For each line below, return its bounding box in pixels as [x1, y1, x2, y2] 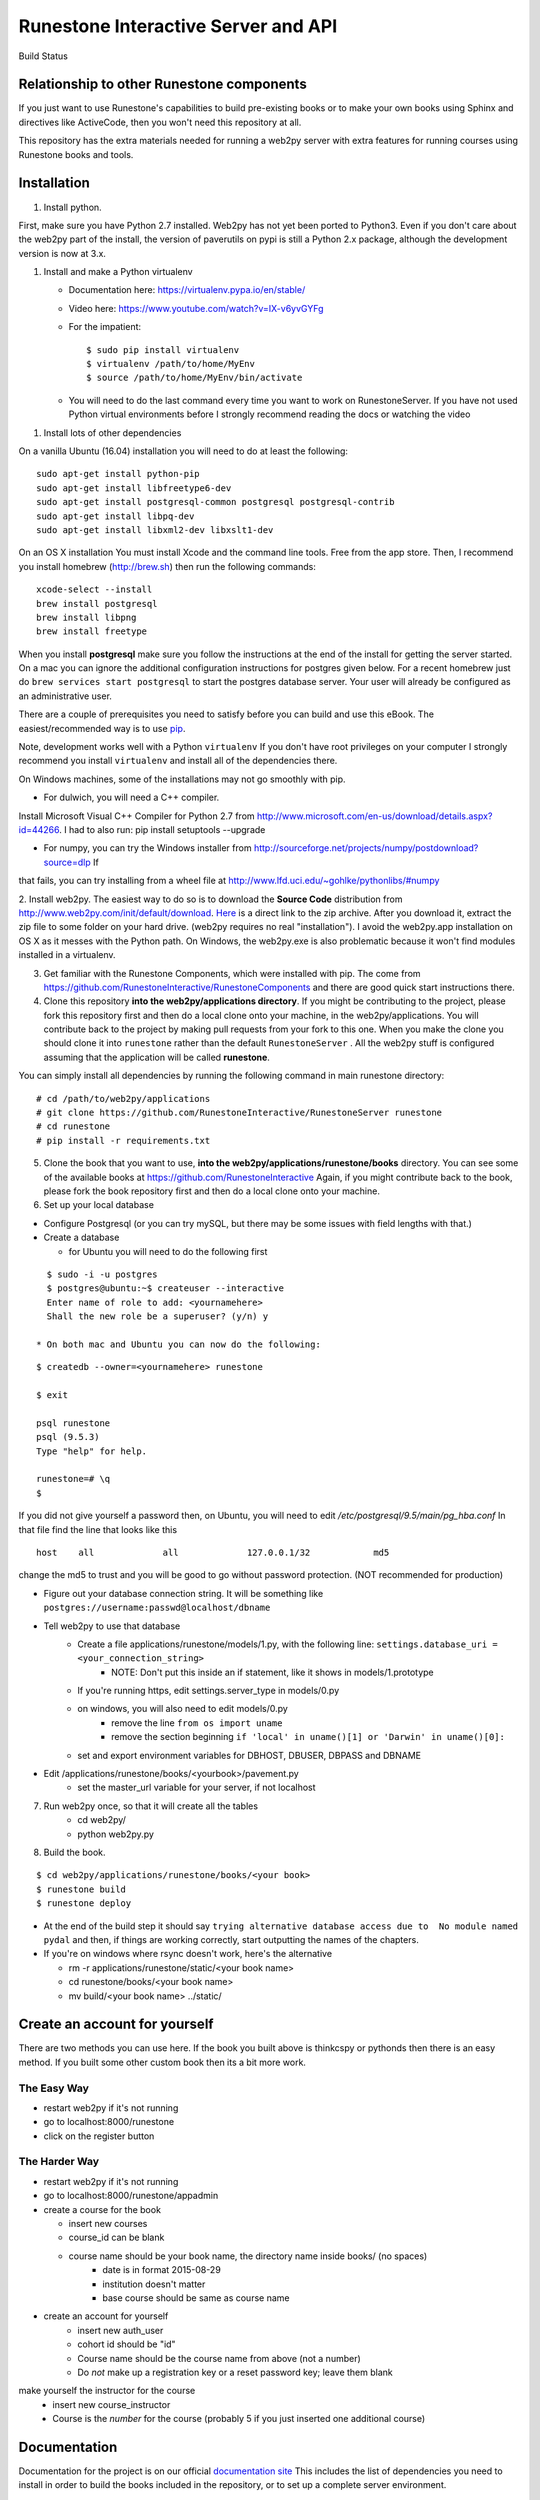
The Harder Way [18, 2155, 100, 2169]
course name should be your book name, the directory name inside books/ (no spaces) [68, 2250, 428, 2262]
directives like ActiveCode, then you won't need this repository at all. [18, 116, 302, 128]
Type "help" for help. [36, 1445, 148, 1457]
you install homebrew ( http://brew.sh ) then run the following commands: [18, 560, 317, 572]
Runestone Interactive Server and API [18, 15, 338, 37]
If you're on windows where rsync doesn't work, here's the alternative [43, 1948, 333, 1960]
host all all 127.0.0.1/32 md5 [36, 1546, 390, 1558]
